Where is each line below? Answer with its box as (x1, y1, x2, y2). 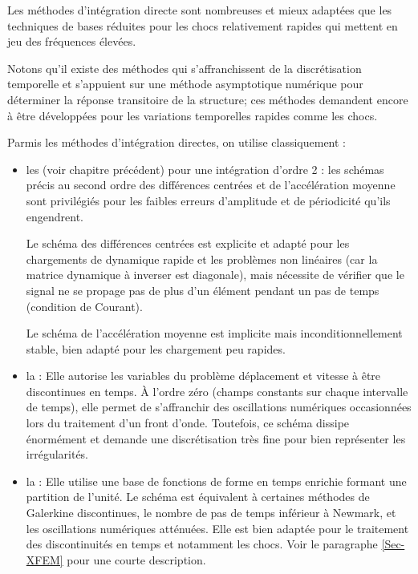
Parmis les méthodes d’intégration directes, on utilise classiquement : (7, 134, 346, 151)
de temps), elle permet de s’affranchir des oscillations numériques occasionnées (26, 398, 412, 415)
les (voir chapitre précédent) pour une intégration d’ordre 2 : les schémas (26, 160, 384, 177)
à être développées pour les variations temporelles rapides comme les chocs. (7, 107, 378, 123)
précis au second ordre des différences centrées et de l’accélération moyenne (26, 176, 396, 193)
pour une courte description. (67, 551, 206, 568)
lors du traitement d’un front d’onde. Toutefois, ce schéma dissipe (26, 414, 350, 431)
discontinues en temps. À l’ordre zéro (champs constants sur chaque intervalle (26, 382, 408, 399)
